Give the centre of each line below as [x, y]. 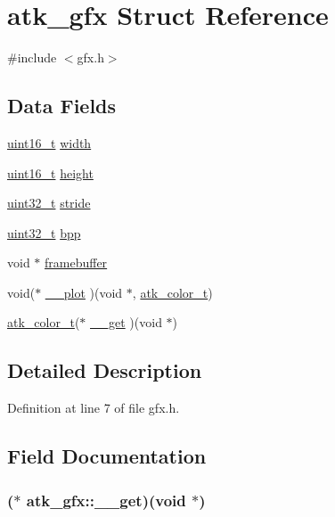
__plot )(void [84, 292]
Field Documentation [107, 456]
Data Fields [62, 106]
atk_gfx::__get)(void [106, 500]
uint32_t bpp [44, 232]
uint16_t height [50, 172]
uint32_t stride [49, 203]
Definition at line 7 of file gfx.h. [94, 408]
